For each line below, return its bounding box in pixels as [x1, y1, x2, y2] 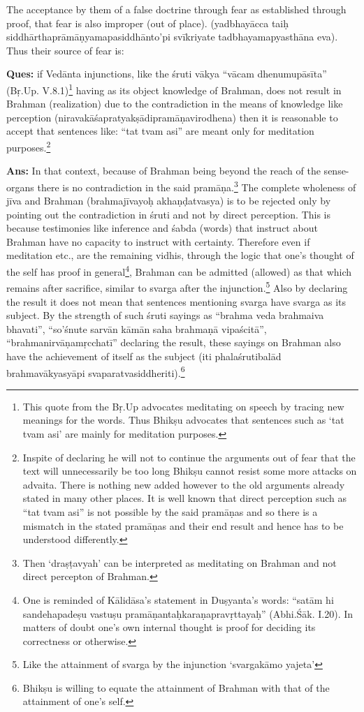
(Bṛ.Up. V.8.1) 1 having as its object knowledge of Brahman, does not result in [6, 80, 342, 97]
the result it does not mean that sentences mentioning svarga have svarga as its [6, 294, 346, 309]
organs [6, 179, 34, 194]
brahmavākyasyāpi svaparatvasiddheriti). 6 [6, 363, 185, 380]
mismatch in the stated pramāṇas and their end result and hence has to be [22, 518, 344, 533]
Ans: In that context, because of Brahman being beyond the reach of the [6, 163, 321, 178]
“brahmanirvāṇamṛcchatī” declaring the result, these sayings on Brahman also [6, 335, 341, 350]
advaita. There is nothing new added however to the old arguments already [22, 477, 345, 491]
